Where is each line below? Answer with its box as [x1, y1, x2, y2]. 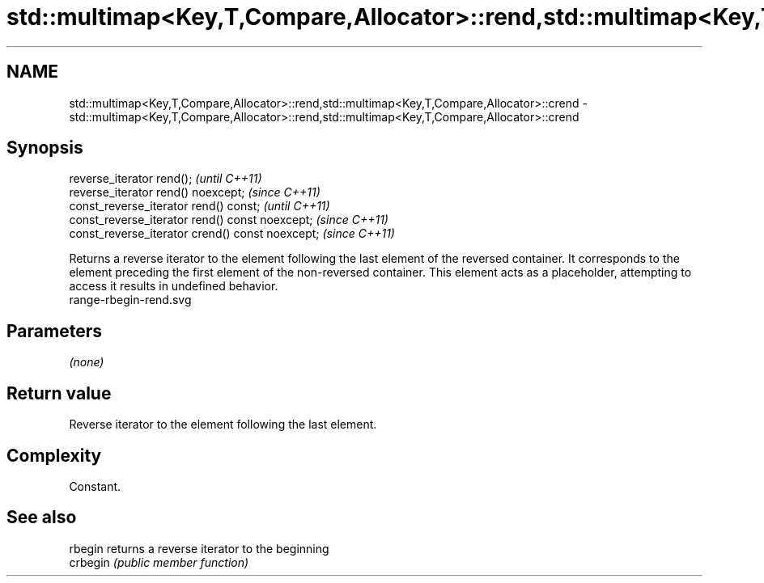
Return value [6, 382, 112, 403]
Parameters [6, 320, 102, 341]
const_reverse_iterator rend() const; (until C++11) [69, 199, 330, 213]
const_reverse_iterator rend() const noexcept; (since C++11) [69, 213, 388, 227]
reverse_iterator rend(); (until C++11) [69, 171, 262, 186]
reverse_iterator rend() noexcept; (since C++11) [69, 185, 320, 200]
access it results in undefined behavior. [69, 279, 278, 294]
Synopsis [6, 137, 83, 158]
